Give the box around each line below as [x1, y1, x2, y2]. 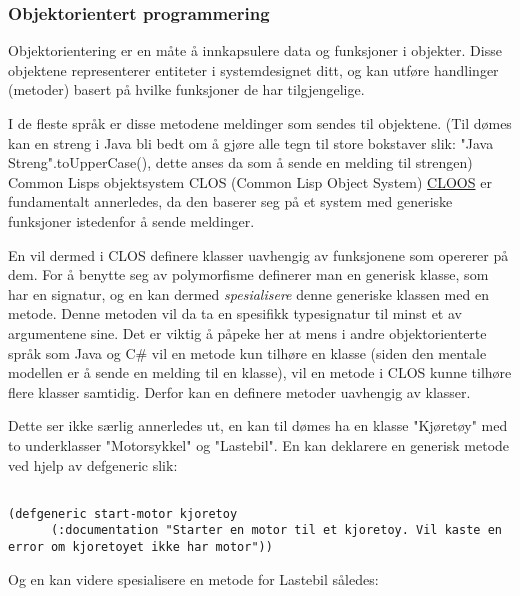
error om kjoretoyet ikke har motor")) [8, 540, 273, 555]
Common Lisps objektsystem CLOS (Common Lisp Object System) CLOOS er [8, 171, 492, 192]
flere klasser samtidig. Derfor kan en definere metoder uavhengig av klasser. [8, 381, 471, 402]
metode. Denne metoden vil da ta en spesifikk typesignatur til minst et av [8, 303, 462, 324]
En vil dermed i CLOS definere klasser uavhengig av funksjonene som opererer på [8, 244, 509, 265]
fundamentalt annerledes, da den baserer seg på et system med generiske [8, 191, 453, 212]
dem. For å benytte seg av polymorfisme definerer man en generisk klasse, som [8, 264, 489, 285]
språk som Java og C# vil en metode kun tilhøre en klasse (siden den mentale [8, 342, 487, 363]
